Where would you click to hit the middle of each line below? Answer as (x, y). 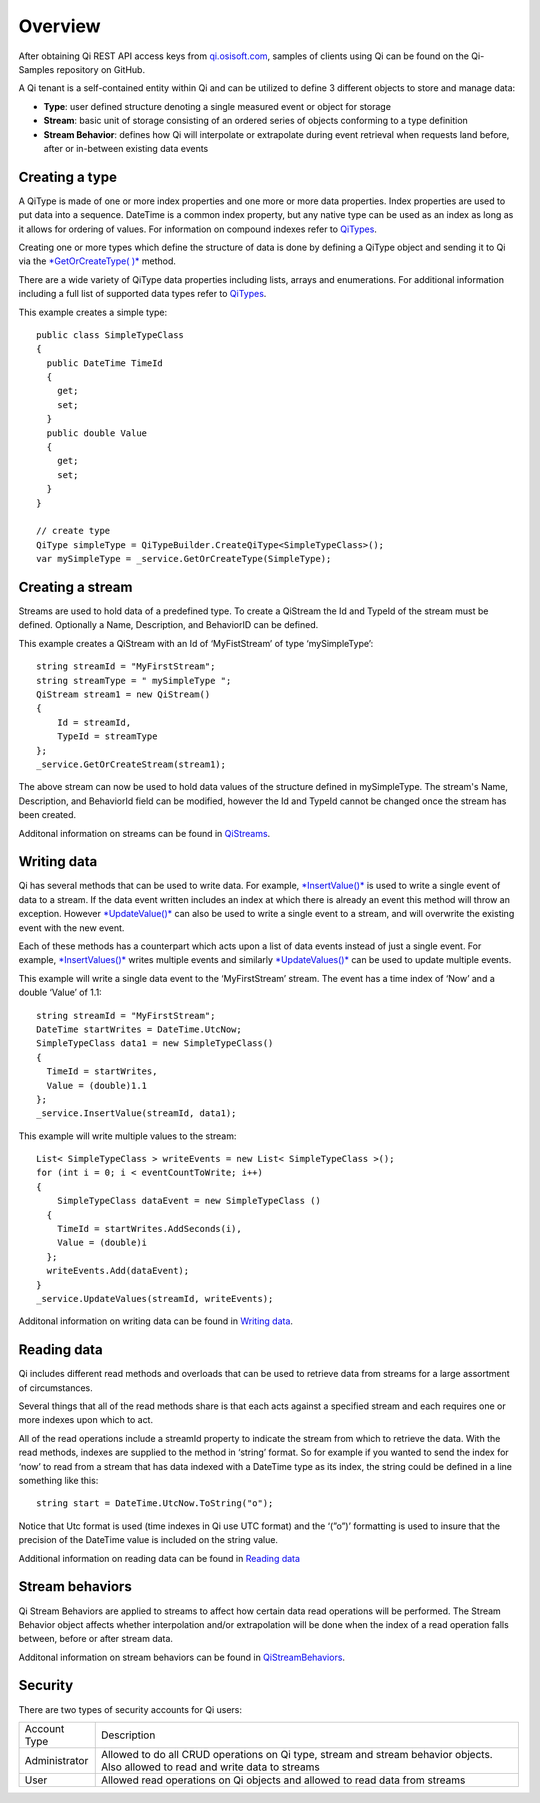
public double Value (97, 433)
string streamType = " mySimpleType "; (134, 680)
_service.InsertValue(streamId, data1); (136, 1113)
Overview (59, 26)
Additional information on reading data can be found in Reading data (159, 1558)
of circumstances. (56, 1387)
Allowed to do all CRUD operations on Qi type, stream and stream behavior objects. (297, 1754)
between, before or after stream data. (96, 1639)
